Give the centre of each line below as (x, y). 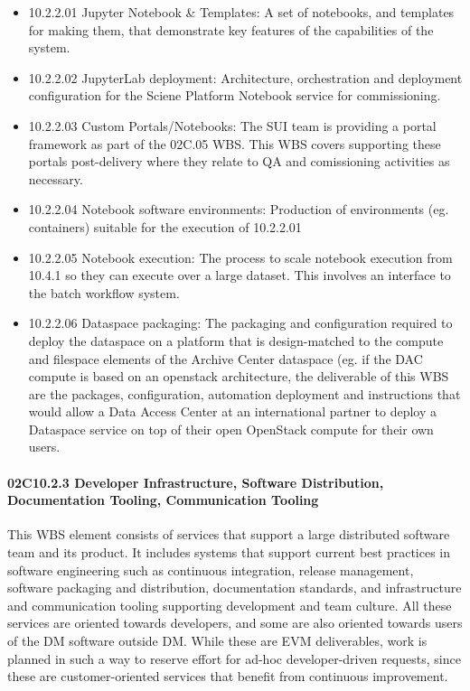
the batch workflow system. (104, 292)
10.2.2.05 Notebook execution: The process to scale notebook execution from (240, 257)
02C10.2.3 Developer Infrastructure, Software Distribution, (196, 482)
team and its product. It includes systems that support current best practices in (229, 552)
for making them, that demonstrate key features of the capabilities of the (231, 29)
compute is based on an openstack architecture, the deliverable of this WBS (239, 376)
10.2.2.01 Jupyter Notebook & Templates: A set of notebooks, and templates (241, 12)
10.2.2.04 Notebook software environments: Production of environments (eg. (239, 209)
